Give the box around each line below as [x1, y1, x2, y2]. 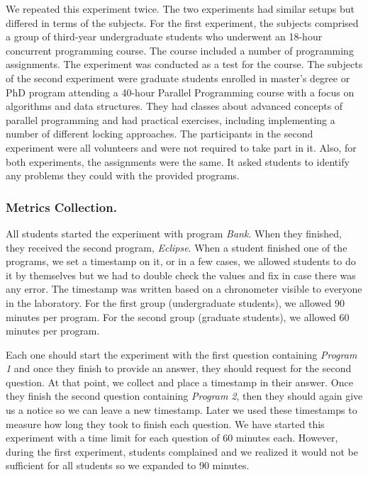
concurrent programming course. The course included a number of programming [6, 43, 354, 57]
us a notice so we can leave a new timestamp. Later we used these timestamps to [6, 403, 357, 417]
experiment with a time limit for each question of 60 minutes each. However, [6, 430, 338, 445]
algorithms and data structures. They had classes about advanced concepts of [6, 99, 343, 113]
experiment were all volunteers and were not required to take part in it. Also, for [6, 140, 357, 155]
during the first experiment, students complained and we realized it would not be [6, 444, 359, 459]
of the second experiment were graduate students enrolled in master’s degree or [6, 70, 350, 85]
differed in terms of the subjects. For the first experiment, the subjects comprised [6, 15, 359, 30]
